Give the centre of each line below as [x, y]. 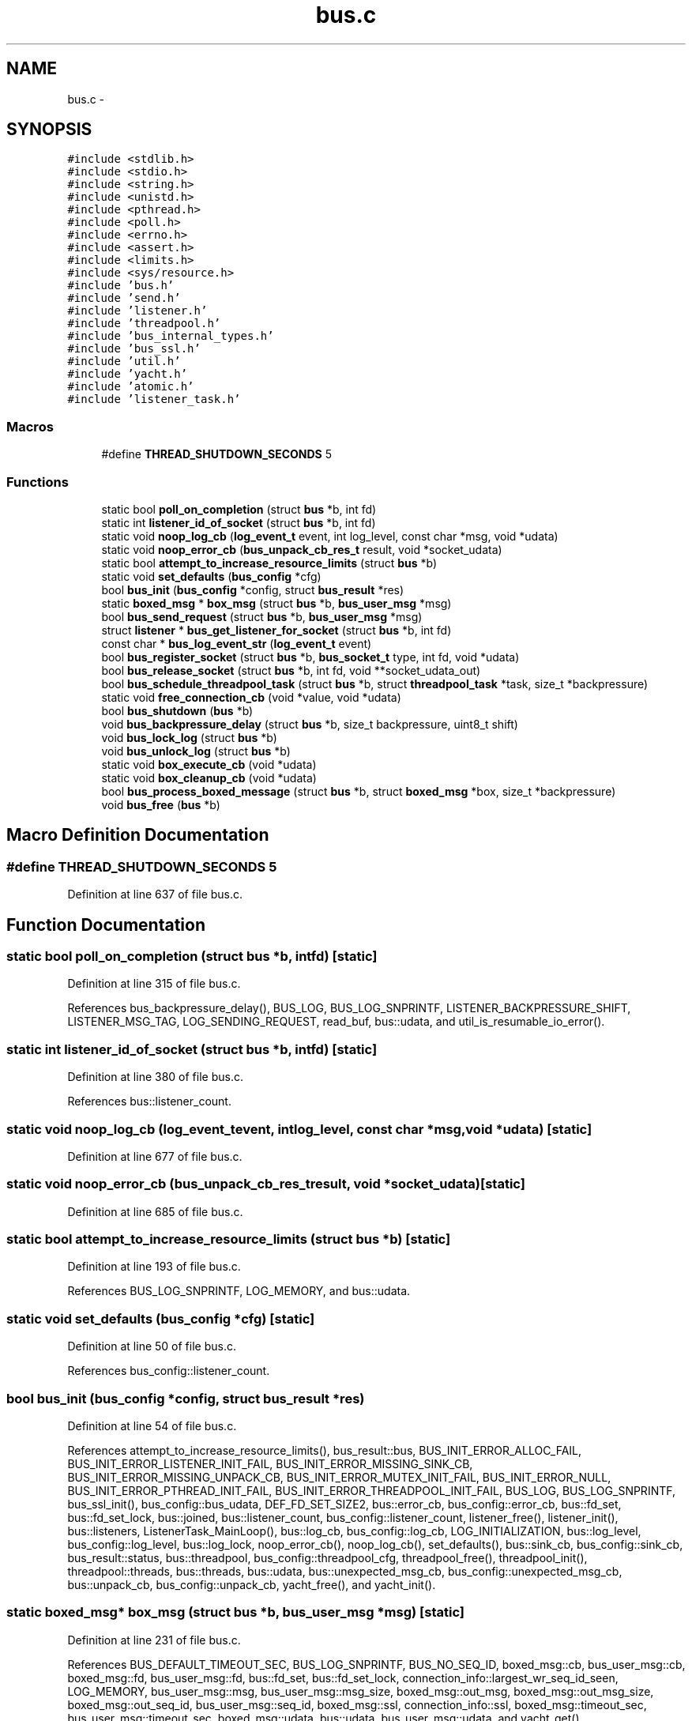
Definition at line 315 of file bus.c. [154, 984]
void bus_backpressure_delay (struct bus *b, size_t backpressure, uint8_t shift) [310, 724]
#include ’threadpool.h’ [144, 324]
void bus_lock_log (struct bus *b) [189, 737]
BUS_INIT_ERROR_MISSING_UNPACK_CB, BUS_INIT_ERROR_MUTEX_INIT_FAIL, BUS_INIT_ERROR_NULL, [339, 1477]
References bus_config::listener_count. [169, 1371]
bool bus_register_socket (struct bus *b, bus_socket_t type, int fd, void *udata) [310, 657]
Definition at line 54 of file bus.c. [152, 1425]
